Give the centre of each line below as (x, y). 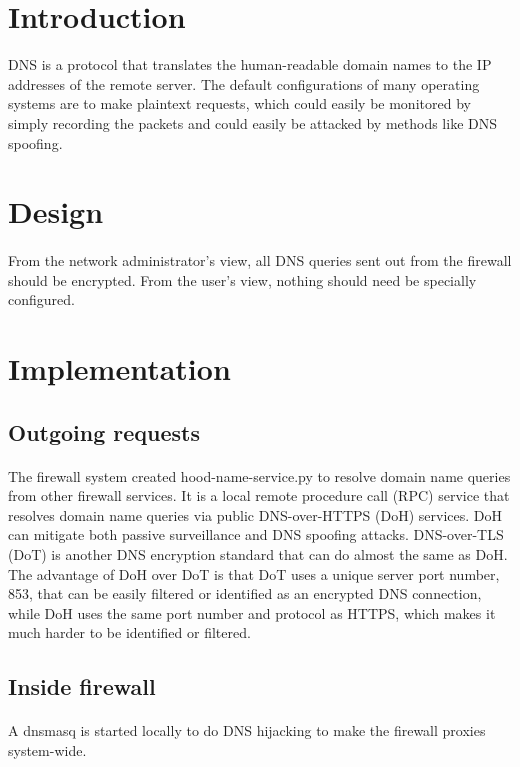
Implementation (119, 368)
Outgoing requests (104, 431)
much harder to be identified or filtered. (129, 632)
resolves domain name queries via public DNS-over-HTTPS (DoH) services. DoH (255, 514)
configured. (41, 299)
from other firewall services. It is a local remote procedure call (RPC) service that (259, 495)
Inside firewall (82, 686)
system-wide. (47, 749)
